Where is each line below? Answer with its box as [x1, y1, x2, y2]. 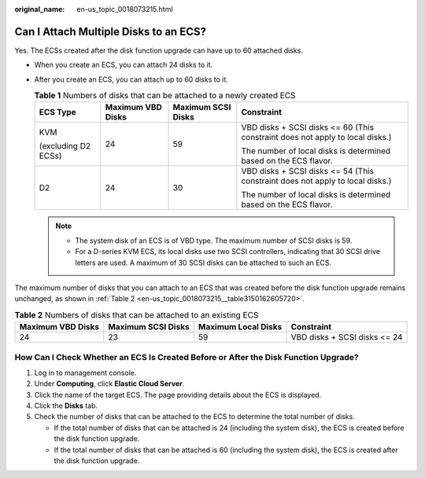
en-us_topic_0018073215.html [76, 5, 173, 13]
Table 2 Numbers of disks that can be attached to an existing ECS [14, 309, 259, 320]
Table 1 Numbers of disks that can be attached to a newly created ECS [34, 90, 296, 101]
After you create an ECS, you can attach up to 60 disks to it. [34, 75, 228, 84]
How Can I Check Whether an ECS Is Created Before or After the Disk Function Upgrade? [14, 351, 359, 362]
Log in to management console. [34, 368, 137, 377]
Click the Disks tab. [34, 401, 98, 410]
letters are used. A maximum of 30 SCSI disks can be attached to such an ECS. [75, 258, 332, 267]
